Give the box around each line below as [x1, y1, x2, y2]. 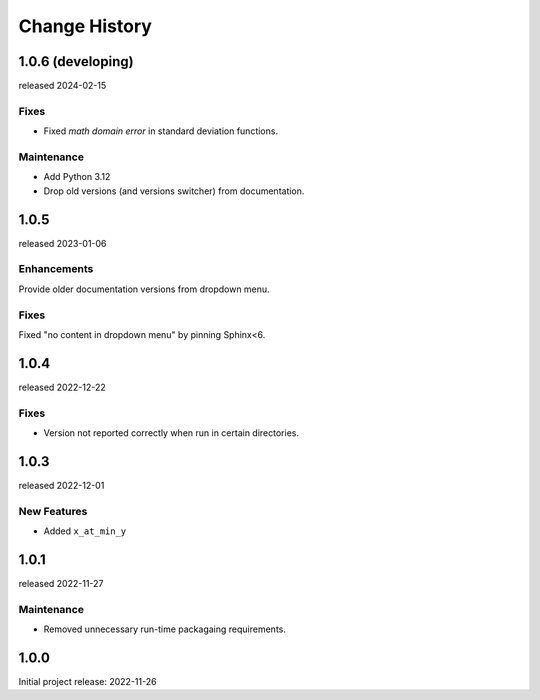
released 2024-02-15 [18, 80, 107, 92]
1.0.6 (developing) [18, 53, 134, 70]
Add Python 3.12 [43, 171, 111, 183]
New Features [18, 504, 88, 518]
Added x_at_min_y [43, 525, 127, 537]
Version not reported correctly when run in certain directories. [43, 426, 300, 439]
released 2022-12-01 [18, 479, 105, 491]
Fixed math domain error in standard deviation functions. [43, 125, 279, 137]
